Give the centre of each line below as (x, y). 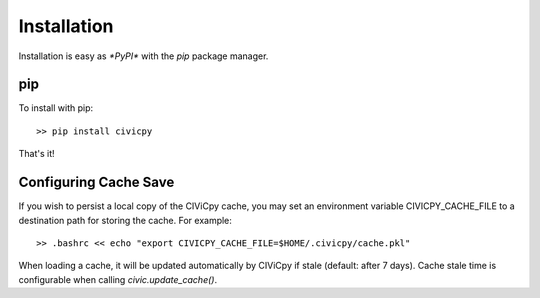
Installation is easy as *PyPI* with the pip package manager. (143, 56)
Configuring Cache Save (96, 182)
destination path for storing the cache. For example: (125, 220)
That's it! (36, 154)
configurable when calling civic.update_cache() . (118, 279)
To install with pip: (56, 108)
